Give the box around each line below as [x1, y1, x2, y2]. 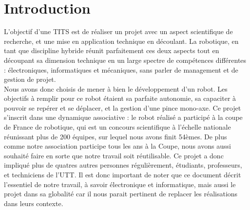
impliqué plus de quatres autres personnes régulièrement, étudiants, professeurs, [4, 160, 242, 170]
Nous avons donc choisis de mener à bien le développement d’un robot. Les [4, 83, 228, 94]
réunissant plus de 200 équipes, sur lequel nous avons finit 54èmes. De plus [4, 131, 227, 141]
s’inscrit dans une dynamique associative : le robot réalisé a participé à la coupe [4, 112, 243, 122]
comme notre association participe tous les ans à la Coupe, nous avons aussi [4, 141, 231, 151]
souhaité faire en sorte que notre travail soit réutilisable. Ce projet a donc [4, 150, 224, 160]
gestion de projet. [4, 74, 56, 84]
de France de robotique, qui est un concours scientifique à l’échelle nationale [4, 122, 231, 132]
